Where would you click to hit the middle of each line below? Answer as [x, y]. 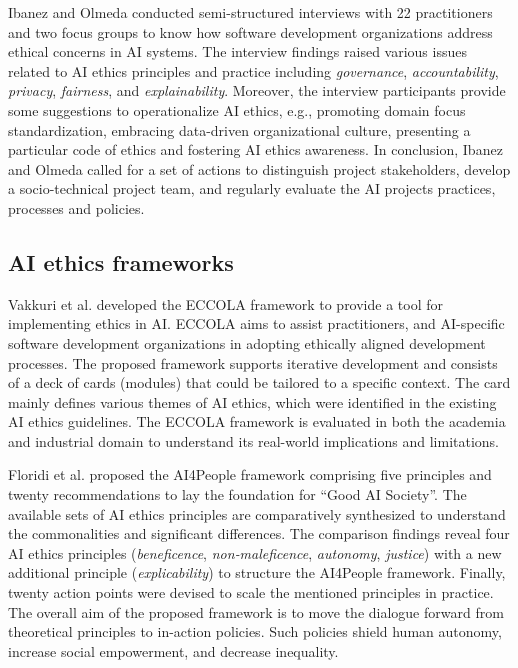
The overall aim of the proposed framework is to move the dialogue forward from [256, 611]
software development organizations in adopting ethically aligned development [247, 342]
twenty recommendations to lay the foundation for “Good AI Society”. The [237, 494]
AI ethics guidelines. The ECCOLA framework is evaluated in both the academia [257, 421]
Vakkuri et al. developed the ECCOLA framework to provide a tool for [225, 303]
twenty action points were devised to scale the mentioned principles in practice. [251, 592]
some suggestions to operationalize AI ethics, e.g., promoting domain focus [237, 109]
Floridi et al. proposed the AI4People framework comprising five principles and [250, 474]
